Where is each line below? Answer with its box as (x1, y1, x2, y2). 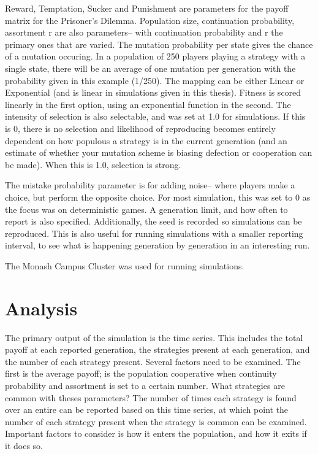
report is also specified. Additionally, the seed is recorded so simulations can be (5, 215, 302, 228)
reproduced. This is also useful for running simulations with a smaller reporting (5, 226, 303, 239)
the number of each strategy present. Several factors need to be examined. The (5, 355, 301, 367)
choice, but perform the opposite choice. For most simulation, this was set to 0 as (5, 190, 311, 203)
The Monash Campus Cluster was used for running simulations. (5, 259, 244, 272)
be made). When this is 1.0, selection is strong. (5, 158, 181, 171)
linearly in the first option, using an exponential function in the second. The (5, 98, 291, 110)
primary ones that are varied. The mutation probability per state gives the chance (5, 37, 313, 50)
